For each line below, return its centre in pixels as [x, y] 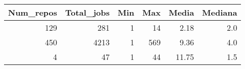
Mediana [220, 12]
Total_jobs [87, 12]
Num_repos [33, 12]
